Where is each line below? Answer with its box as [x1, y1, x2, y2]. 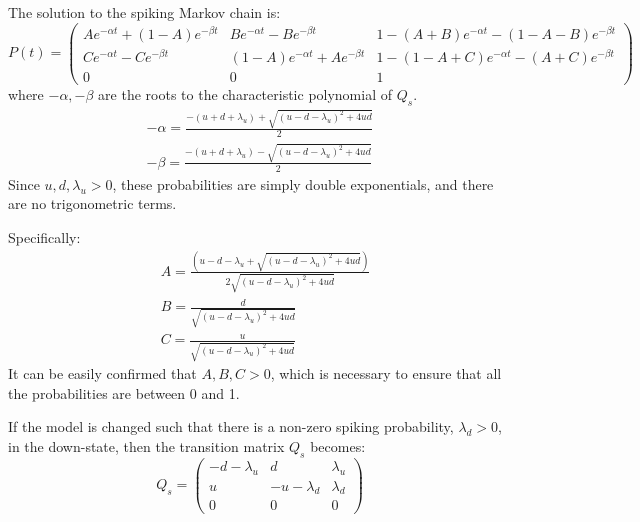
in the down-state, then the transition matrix [8, 435, 285, 456]
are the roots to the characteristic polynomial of [98, 83, 393, 104]
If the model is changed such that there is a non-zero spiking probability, [8, 416, 454, 437]
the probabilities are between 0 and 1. [8, 382, 240, 403]
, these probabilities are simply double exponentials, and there [112, 173, 494, 194]
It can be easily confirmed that [8, 363, 197, 384]
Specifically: [8, 227, 81, 248]
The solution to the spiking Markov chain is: [8, 2, 281, 22]
